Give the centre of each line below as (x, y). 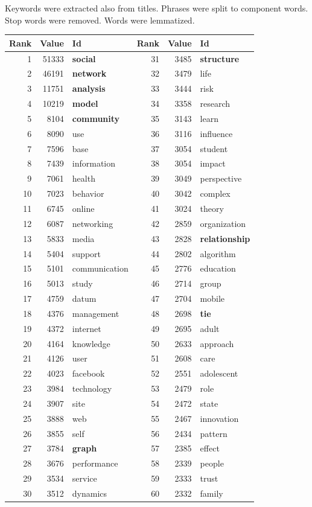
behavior (88, 193)
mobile (212, 298)
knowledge (91, 343)
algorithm (218, 253)
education (218, 268)
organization (223, 223)
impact (213, 163)
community (96, 118)
